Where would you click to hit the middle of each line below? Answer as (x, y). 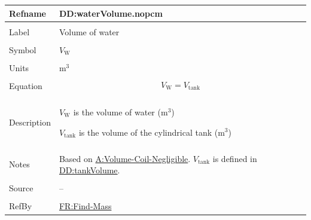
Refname (28, 13)
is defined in (235, 158)
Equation (26, 85)
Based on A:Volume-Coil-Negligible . (125, 158)
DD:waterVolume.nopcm (111, 13)
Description (30, 122)
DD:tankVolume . (89, 170)
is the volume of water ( (117, 111)
